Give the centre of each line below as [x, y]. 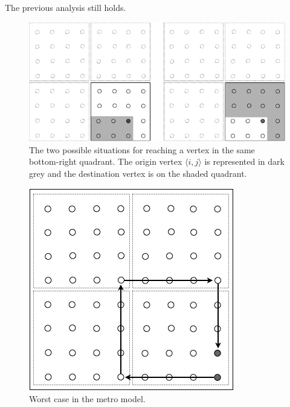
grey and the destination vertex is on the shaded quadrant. [138, 173]
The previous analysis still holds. [66, 7]
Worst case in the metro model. [87, 399]
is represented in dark [244, 161]
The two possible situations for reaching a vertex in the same [142, 149]
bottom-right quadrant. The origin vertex [106, 161]
